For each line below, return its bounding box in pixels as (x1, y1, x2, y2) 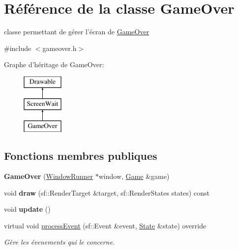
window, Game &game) (98, 171, 170, 181)
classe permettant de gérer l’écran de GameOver (4, 26, 149, 37)
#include (4, 43, 31, 53)
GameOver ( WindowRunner (4, 171, 93, 181)
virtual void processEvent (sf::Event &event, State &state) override (4, 220, 207, 230)
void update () (4, 204, 51, 214)
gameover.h (42, 43, 77, 53)
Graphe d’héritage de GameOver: (4, 59, 104, 70)
